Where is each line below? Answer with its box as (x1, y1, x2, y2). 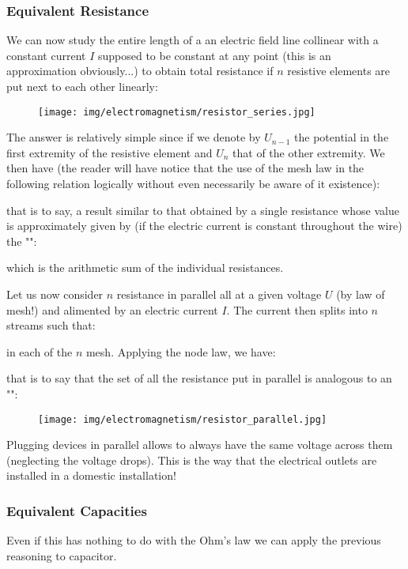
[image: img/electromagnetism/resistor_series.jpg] (38, 106, 315, 118)
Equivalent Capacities (6, 500, 147, 520)
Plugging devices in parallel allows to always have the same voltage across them (6, 436, 393, 453)
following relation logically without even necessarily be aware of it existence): (6, 175, 380, 192)
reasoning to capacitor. (6, 547, 117, 563)
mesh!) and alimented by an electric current (6, 301, 218, 318)
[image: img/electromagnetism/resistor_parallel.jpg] (38, 413, 327, 425)
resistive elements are (287, 62, 391, 79)
